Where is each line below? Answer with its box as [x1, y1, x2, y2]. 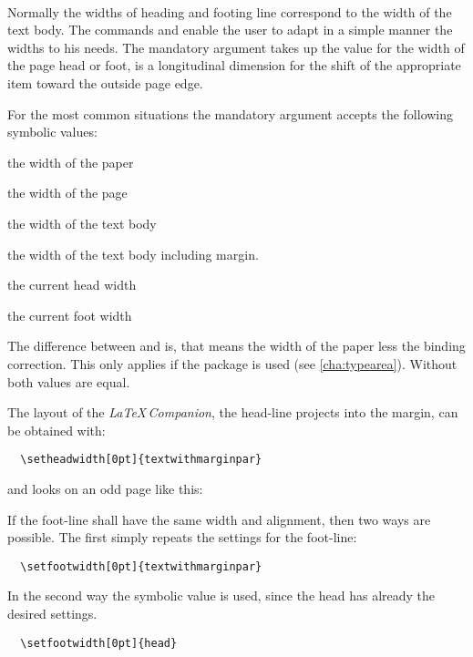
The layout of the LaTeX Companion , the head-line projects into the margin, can [7, 403, 458, 422]
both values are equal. [7, 372, 130, 391]
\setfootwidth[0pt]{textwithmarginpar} [20, 559, 262, 573]
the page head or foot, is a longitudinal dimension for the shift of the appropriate [7, 56, 461, 75]
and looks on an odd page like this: [7, 478, 203, 498]
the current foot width [7, 305, 132, 324]
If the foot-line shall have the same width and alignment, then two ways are [7, 509, 431, 529]
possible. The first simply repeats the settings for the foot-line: [7, 528, 357, 547]
